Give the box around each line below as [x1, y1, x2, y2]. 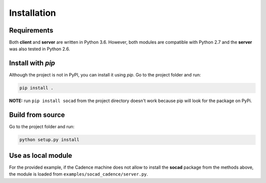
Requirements [9, 26, 54, 35]
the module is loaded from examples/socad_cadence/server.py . [9, 171, 148, 177]
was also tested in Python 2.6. [9, 46, 70, 52]
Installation [9, 7, 56, 18]
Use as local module [9, 151, 72, 160]
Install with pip [9, 59, 55, 68]
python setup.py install [19, 137, 80, 143]
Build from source [9, 111, 65, 119]
